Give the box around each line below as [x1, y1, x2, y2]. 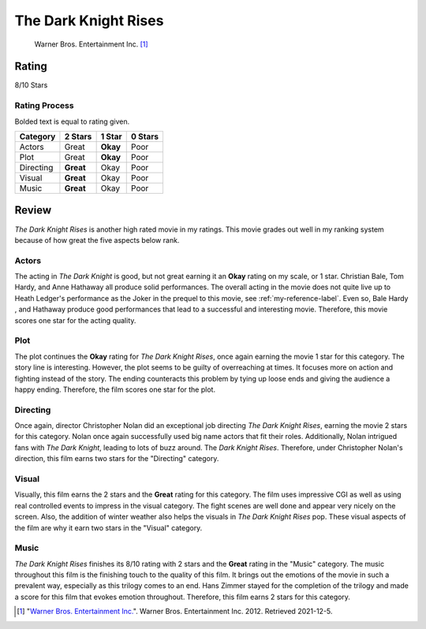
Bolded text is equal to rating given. [14, 117, 130, 126]
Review [14, 203, 52, 217]
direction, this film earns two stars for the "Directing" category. [14, 454, 219, 463]
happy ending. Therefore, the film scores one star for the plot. [14, 385, 216, 394]
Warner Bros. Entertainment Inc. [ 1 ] [34, 39, 149, 49]
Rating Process [14, 100, 74, 111]
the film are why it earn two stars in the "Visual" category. [14, 523, 203, 532]
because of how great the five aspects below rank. [14, 235, 180, 244]
